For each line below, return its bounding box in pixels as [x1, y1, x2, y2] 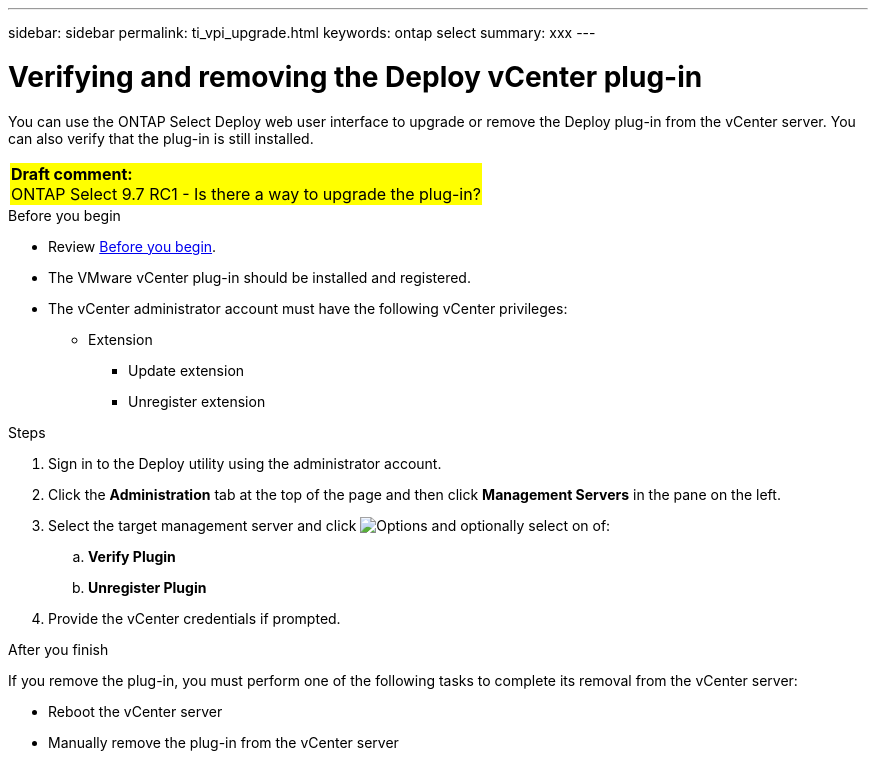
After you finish [8, 640, 109, 658]
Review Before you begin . [48, 237, 217, 255]
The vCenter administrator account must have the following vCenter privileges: [48, 299, 568, 317]
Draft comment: [11, 163, 133, 184]
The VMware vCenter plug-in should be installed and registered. [48, 268, 471, 286]
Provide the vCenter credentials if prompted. [48, 609, 341, 627]
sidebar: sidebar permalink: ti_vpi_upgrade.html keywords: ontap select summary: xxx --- [8, 24, 596, 41]
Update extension [128, 361, 245, 379]
